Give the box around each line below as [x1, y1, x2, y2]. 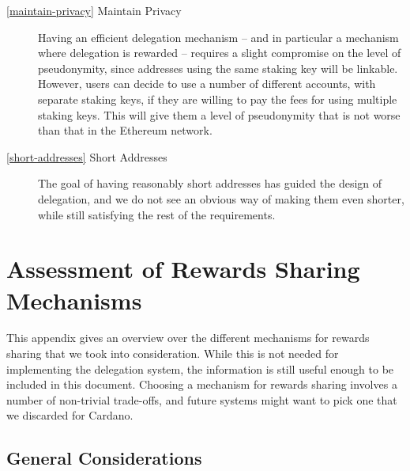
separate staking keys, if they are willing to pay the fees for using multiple [38, 90, 397, 107]
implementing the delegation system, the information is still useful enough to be [6, 360, 394, 377]
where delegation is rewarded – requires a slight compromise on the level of [38, 44, 401, 61]
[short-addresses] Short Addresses [6, 148, 167, 165]
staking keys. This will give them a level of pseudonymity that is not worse [38, 106, 401, 123]
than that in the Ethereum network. [38, 122, 213, 139]
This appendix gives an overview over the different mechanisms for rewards [6, 329, 370, 346]
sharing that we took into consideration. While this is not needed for [6, 345, 339, 362]
